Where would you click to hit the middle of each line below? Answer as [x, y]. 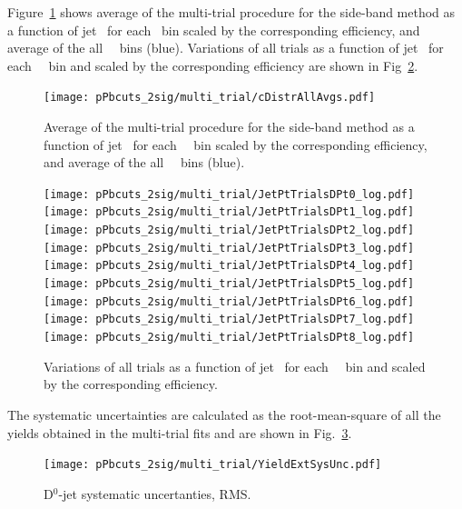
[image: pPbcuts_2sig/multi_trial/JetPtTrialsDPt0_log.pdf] [229, 194]
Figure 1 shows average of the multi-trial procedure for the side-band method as [231, 12]
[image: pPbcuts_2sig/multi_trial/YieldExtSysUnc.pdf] [213, 465]
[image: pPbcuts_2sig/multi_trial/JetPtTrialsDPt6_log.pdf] [229, 301]
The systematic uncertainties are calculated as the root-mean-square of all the [224, 414]
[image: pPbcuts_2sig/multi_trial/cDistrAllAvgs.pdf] [210, 98]
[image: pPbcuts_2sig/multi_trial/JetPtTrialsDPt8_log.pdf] [229, 338]
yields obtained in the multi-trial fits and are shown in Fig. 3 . [180, 432]
